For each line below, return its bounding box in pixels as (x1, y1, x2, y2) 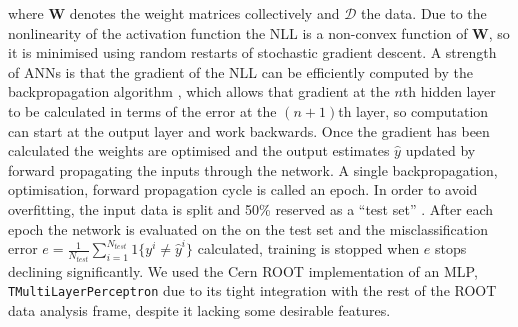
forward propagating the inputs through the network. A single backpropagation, (8, 159, 498, 180)
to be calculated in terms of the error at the (8, 100, 277, 121)
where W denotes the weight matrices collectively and (8, 3, 340, 23)
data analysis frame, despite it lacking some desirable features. (8, 299, 391, 320)
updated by (405, 140, 476, 161)
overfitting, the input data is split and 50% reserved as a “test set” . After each (8, 198, 494, 219)
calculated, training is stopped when (197, 238, 420, 259)
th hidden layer (402, 81, 496, 102)
